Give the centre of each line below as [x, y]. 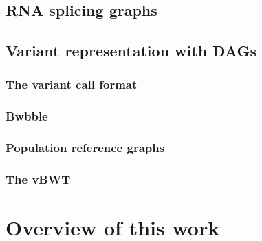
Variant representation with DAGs [131, 51]
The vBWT [38, 179]
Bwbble [27, 116]
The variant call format [72, 84]
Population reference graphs [85, 148]
